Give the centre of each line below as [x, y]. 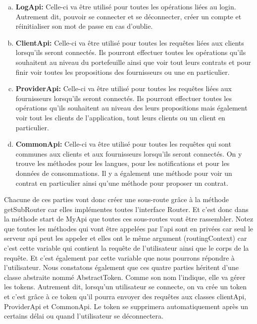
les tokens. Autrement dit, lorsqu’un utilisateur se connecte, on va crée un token [126, 287]
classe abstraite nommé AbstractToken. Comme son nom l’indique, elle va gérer [125, 277]
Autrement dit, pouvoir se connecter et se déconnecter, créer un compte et [128, 16]
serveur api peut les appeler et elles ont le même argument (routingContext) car [126, 238]
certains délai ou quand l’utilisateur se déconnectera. [84, 316]
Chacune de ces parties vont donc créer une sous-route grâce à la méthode [116, 199]
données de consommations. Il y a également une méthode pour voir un [124, 173]
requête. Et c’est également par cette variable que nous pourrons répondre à [119, 257]
